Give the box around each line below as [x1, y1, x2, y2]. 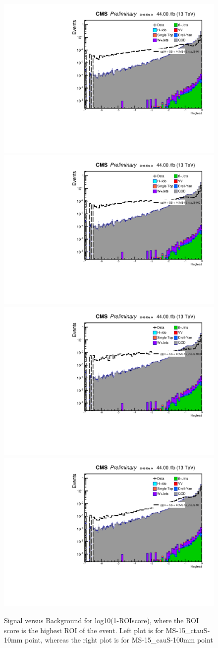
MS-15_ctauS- [165, 625, 210, 635]
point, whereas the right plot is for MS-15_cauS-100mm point [24, 635, 213, 645]
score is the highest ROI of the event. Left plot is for [4, 625, 163, 635]
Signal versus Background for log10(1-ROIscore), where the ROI [4, 615, 199, 625]
